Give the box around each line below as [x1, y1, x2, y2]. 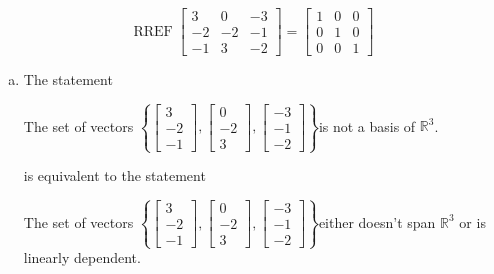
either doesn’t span [318, 211, 436, 232]
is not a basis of [318, 115, 416, 136]
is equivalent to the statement [23, 165, 206, 186]
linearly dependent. [23, 247, 141, 268]
